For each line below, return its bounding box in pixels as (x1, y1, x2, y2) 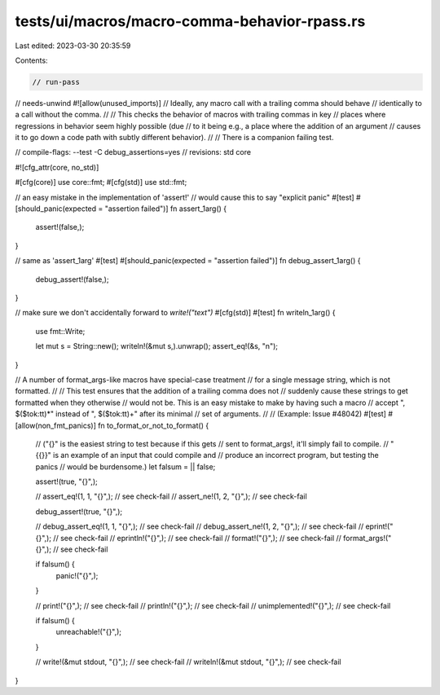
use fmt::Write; (35, 326, 86, 336)
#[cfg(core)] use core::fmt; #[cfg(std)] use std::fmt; (15, 178, 187, 187)
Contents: (15, 55, 48, 65)
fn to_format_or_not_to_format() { (98, 420, 209, 430)
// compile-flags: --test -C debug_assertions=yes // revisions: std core (15, 147, 252, 157)
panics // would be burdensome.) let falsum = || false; (35, 461, 216, 472)
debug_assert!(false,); (35, 274, 109, 284)
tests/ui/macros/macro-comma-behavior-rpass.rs (15, 12, 366, 30)
